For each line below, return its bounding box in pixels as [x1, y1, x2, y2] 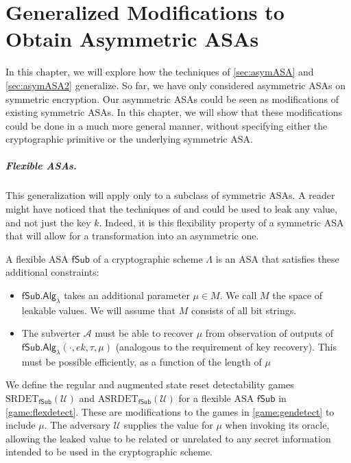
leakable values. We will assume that [21, 302, 176, 317]
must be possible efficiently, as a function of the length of [21, 354, 262, 368]
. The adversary [44, 418, 110, 432]
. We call [219, 288, 257, 302]
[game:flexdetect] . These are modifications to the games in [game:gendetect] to [5, 404, 335, 418]
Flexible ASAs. [5, 158, 77, 173]
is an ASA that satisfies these [215, 251, 339, 265]
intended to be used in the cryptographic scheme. [5, 444, 213, 459]
